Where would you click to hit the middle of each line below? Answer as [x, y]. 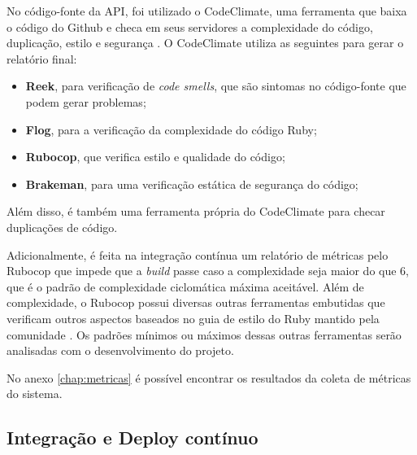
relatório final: [42, 58]
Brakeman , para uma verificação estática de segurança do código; [192, 184]
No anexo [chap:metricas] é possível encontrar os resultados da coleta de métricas [209, 377]
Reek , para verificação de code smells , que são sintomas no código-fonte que [216, 86]
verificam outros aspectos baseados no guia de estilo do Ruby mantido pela [193, 318]
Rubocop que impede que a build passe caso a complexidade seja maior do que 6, [208, 271]
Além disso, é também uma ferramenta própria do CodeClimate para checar [196, 211]
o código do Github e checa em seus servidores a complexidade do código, [190, 26]
